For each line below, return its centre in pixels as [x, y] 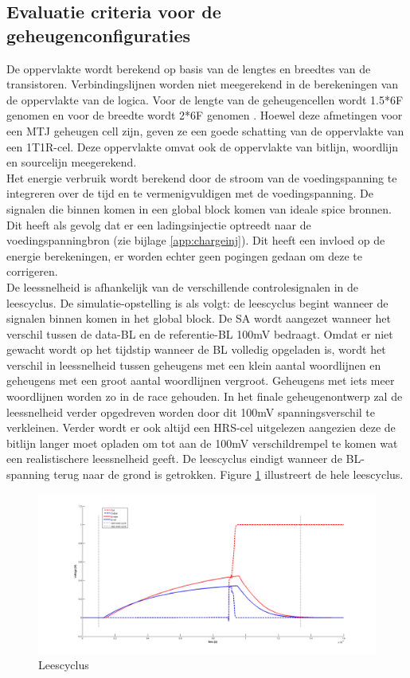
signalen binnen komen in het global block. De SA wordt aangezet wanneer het [199, 318]
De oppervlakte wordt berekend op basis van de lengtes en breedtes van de [189, 68]
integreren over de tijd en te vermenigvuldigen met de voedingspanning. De [190, 193]
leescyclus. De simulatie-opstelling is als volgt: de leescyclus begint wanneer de [197, 302]
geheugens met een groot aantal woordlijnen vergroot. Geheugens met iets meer [201, 380]
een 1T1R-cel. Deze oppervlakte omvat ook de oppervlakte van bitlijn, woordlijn [203, 146]
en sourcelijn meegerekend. [72, 162]
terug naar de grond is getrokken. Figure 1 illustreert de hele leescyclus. [228, 474]
